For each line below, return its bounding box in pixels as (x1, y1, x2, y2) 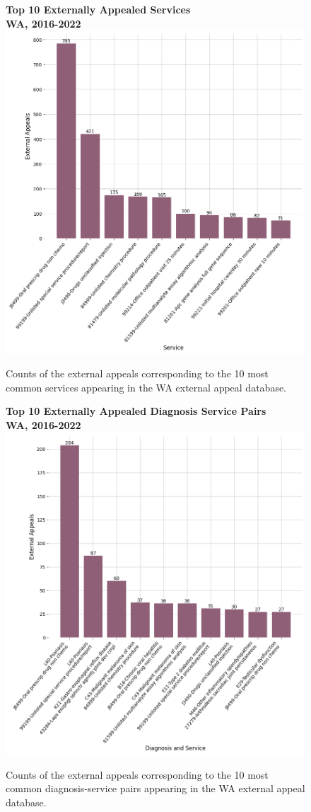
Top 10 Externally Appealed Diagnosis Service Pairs (6, 404, 266, 418)
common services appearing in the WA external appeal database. (6, 379, 287, 394)
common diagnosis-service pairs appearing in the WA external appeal (6, 781, 305, 796)
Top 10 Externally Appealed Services (6, 2, 191, 16)
